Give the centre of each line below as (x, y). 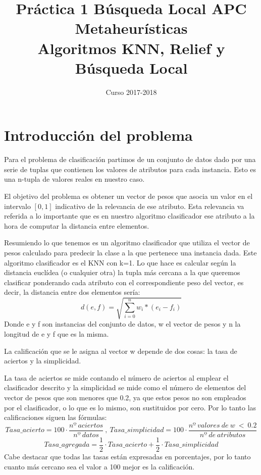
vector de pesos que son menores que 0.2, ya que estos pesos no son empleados (125, 398)
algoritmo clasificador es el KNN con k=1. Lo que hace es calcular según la (120, 262)
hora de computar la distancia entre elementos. (77, 225)
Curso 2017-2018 (131, 92)
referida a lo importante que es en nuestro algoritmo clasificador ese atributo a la (129, 216)
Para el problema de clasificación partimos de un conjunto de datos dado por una (130, 159)
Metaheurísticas (131, 28)
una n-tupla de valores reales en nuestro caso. (74, 179)
